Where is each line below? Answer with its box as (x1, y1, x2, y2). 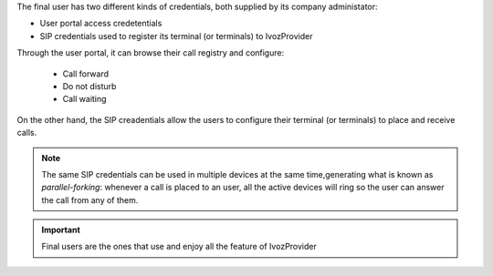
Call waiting (62, 94, 107, 105)
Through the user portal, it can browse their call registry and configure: (16, 47, 285, 58)
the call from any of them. (41, 194, 139, 205)
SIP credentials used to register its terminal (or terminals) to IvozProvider (39, 30, 313, 41)
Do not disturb (62, 80, 117, 91)
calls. (16, 128, 37, 138)
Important (41, 224, 81, 236)
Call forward (62, 68, 110, 79)
